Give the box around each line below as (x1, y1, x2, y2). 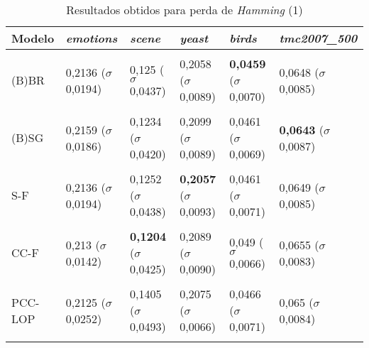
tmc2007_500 (279, 30, 358, 46)
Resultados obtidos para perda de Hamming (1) (66, 1, 303, 18)
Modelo (11, 30, 55, 46)
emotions (65, 30, 118, 46)
